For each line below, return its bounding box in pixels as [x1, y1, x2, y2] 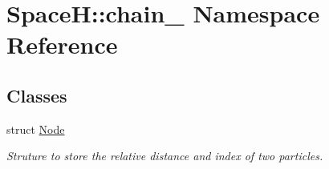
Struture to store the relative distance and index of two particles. [6, 147, 323, 164]
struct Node [6, 120, 65, 137]
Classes [6, 82, 67, 107]
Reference [6, 28, 118, 61]
